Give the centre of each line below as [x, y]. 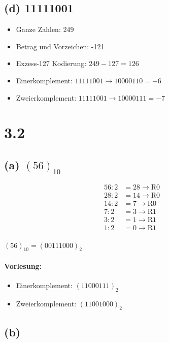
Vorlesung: [23, 266]
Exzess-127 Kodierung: [51, 63]
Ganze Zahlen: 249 [45, 29]
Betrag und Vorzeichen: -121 [60, 46]
